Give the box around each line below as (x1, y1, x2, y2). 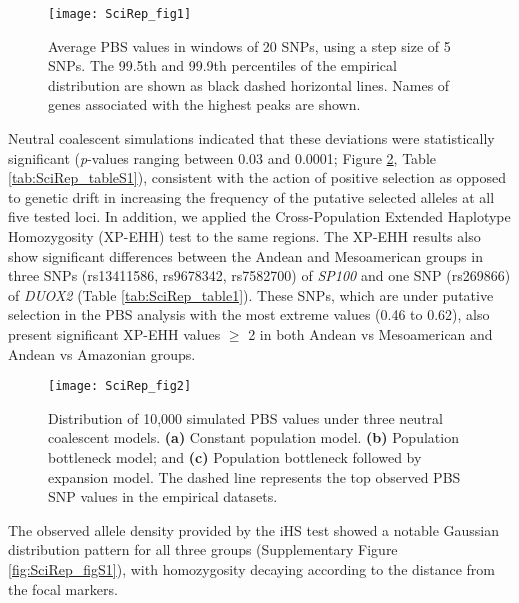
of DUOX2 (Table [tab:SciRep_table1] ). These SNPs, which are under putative (8, 284, 494, 305)
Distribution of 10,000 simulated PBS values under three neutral (48, 407, 443, 428)
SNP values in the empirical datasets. (48, 486, 278, 507)
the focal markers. (8, 578, 118, 599)
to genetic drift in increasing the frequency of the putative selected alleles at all (8, 186, 495, 207)
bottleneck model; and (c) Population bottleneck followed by (48, 447, 422, 467)
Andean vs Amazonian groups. (8, 343, 196, 364)
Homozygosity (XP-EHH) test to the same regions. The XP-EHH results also (8, 226, 481, 246)
